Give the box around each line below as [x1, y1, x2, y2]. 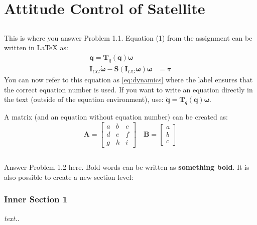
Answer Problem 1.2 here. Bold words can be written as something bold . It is [4, 162, 249, 172]
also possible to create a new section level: [4, 171, 134, 182]
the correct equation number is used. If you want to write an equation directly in [4, 84, 253, 94]
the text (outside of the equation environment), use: [4, 94, 164, 104]
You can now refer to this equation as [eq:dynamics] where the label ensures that [4, 74, 253, 85]
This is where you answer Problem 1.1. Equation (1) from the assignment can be [4, 32, 252, 43]
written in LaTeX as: [4, 42, 68, 53]
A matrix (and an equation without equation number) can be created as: [4, 111, 228, 122]
